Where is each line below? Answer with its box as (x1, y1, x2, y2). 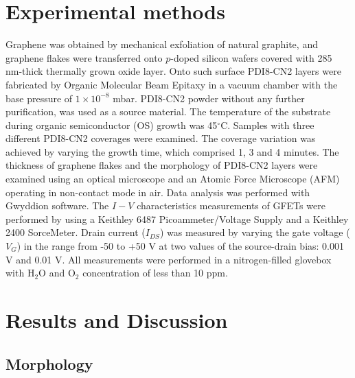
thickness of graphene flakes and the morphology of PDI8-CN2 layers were (5, 158, 318, 172)
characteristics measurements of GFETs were (137, 198, 325, 213)
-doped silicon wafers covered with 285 (170, 50, 332, 64)
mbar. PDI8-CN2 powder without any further (113, 91, 305, 105)
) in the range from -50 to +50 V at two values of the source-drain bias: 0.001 (16, 239, 345, 253)
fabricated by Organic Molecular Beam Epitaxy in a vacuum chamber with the (5, 77, 338, 91)
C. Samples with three (220, 117, 314, 132)
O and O (38, 265, 76, 280)
